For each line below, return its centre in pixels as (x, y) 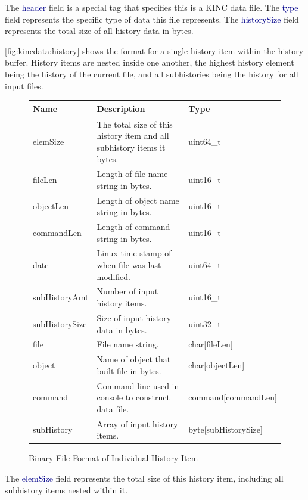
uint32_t (205, 323)
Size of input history (134, 317)
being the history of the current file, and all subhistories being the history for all (152, 74)
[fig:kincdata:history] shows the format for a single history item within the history (154, 50)
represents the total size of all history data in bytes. (99, 31)
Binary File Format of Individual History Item (113, 458)
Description (121, 108)
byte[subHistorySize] (225, 429)
